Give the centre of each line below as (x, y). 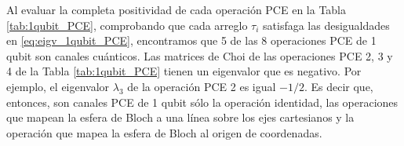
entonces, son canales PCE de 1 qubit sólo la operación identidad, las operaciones (202, 102)
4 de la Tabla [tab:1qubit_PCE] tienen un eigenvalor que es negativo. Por (184, 71)
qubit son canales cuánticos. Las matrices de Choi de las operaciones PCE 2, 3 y (200, 55)
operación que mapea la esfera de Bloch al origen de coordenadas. (164, 132)
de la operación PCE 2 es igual (202, 86)
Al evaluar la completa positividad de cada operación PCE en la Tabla (177, 9)
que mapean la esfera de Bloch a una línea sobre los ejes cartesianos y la (180, 117)
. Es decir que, (338, 86)
